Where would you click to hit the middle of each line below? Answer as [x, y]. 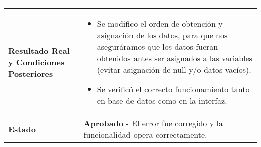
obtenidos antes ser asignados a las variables [175, 58]
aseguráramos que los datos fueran [158, 47]
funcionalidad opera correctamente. [145, 135]
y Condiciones [36, 62]
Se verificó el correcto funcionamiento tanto [173, 89]
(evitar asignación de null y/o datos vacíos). [174, 70]
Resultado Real [39, 51]
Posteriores [31, 74]
